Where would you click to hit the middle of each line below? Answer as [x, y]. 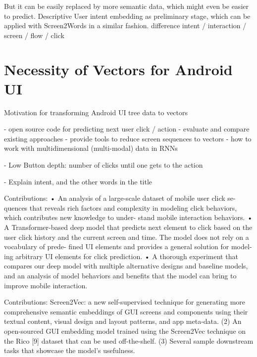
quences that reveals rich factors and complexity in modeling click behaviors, [121, 207]
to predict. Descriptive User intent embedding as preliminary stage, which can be [127, 16]
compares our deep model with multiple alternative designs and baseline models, [126, 266]
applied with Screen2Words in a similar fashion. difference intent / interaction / [125, 25]
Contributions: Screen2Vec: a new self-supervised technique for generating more [125, 302]
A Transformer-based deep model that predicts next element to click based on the [128, 227]
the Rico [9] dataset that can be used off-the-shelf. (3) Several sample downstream [129, 340]
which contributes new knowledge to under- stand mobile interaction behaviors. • [128, 217]
